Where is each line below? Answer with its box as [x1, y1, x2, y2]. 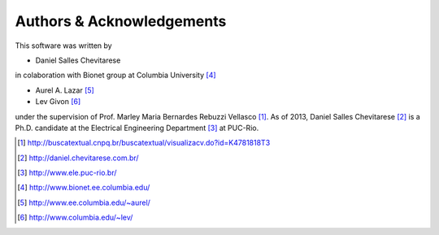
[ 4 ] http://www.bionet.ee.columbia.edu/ [17, 183, 150, 193]
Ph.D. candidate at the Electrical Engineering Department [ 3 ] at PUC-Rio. [15, 123, 259, 133]
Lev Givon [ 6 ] [35, 97, 81, 107]
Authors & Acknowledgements [15, 12, 227, 30]
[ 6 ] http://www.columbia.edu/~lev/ [17, 212, 133, 223]
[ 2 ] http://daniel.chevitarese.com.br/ [17, 153, 139, 163]
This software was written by [15, 41, 113, 50]
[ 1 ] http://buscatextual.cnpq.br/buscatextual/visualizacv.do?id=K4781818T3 [17, 138, 271, 148]
